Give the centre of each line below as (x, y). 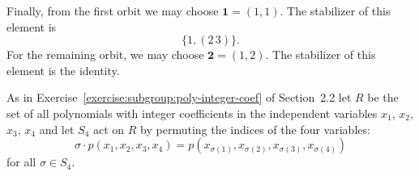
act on (109, 129)
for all (21, 162)
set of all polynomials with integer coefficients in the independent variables (192, 113)
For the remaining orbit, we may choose (105, 54)
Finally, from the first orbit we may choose (113, 10)
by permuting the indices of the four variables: (255, 129)
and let (57, 129)
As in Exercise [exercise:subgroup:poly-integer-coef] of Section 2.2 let (179, 97)
